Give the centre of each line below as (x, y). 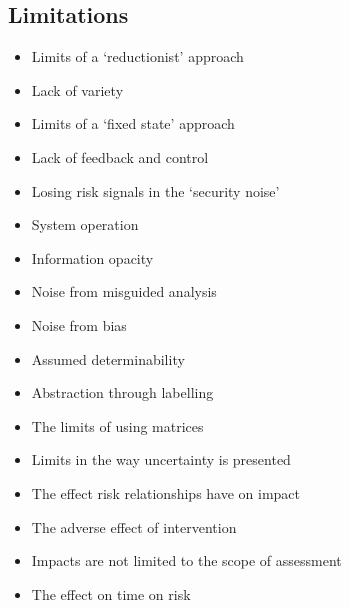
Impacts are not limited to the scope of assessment (186, 560)
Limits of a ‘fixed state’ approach (133, 123)
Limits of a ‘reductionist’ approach (137, 56)
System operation (85, 224)
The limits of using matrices (117, 425)
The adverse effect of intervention (134, 526)
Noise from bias (79, 324)
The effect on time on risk (111, 593)
